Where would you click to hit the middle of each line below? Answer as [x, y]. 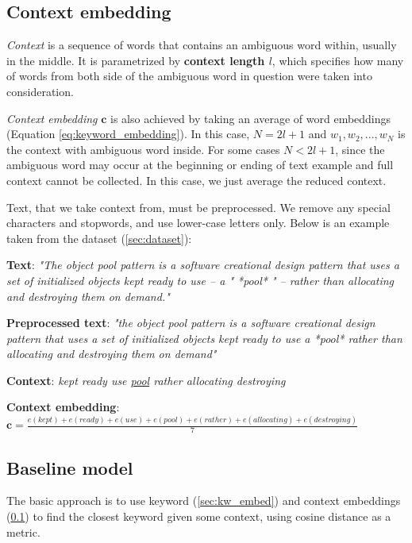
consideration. [40, 91]
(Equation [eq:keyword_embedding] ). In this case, [128, 134]
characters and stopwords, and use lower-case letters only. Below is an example [198, 223]
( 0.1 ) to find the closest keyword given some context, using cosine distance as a [199, 516]
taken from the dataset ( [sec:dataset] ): [99, 238]
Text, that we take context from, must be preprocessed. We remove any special [198, 207]
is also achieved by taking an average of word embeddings [251, 118]
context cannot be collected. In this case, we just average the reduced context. [196, 180]
